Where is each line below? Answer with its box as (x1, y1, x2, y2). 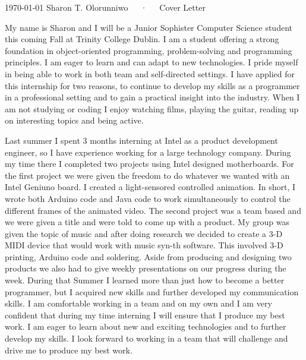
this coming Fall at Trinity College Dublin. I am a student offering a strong (5, 33, 279, 45)
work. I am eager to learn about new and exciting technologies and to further (5, 320, 286, 333)
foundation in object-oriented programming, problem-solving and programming (5, 44, 292, 56)
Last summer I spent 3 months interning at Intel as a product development (5, 134, 278, 146)
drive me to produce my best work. (5, 343, 133, 356)
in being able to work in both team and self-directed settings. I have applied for (5, 67, 295, 80)
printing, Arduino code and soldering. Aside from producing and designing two (5, 250, 292, 263)
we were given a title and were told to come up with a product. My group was (5, 216, 289, 228)
